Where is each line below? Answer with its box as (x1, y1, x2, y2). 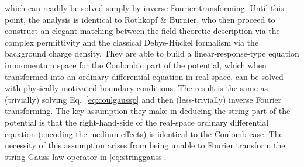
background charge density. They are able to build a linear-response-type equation (5, 47, 299, 60)
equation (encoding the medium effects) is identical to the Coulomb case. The (5, 127, 283, 140)
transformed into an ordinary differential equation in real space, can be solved (5, 70, 284, 82)
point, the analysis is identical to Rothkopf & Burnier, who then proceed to (5, 13, 275, 25)
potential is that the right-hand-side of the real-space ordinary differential (5, 116, 269, 128)
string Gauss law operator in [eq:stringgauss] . (5, 150, 167, 162)
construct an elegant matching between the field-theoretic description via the (5, 25, 280, 37)
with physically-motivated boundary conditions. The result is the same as (5, 82, 268, 94)
